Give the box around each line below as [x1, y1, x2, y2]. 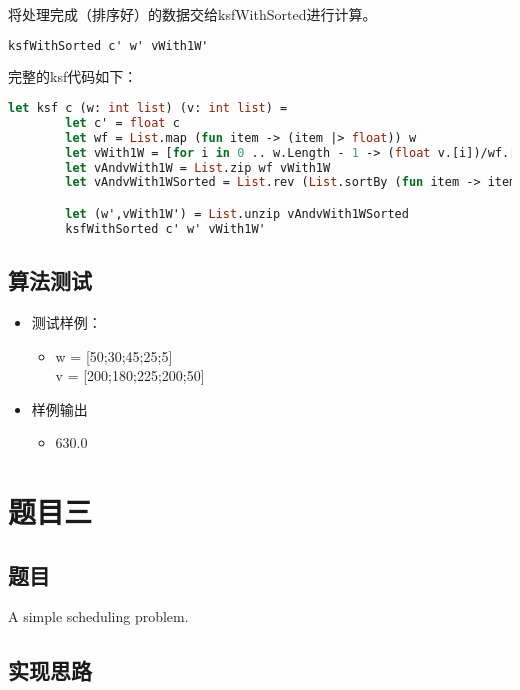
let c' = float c [65, 115, 180, 130]
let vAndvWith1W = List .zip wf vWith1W [65, 160, 331, 175]
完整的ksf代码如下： [8, 66, 138, 87]
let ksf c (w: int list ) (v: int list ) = [8, 101, 288, 116]
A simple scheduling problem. [8, 606, 189, 627]
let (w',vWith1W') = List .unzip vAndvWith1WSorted [65, 206, 409, 221]
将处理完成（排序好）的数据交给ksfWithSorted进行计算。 [8, 4, 377, 24]
